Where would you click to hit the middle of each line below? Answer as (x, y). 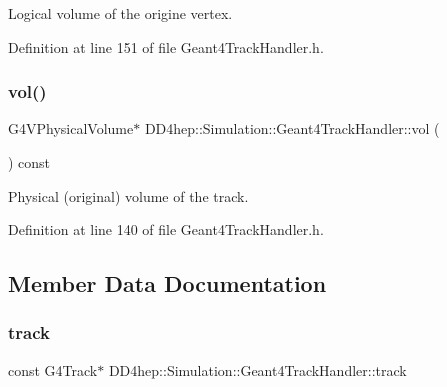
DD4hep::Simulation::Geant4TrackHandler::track (257, 369)
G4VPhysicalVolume (71, 128)
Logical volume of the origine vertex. (120, 13)
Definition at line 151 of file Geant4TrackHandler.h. (166, 46)
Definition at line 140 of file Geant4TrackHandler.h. (166, 229)
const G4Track (53, 369)
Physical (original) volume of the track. (128, 195)
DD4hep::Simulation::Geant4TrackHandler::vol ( (292, 128)
